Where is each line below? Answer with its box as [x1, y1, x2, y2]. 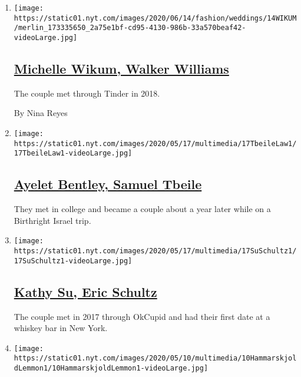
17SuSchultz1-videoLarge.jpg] [14, 256, 133, 265]
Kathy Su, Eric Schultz [14, 282, 157, 300]
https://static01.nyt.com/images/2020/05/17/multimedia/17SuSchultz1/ [14, 247, 297, 256]
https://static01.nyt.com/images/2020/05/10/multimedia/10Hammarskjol [14, 354, 297, 363]
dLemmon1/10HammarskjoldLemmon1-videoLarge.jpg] [14, 364, 209, 373]
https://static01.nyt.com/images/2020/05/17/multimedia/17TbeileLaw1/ [14, 139, 297, 148]
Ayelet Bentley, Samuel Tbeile [14, 175, 202, 193]
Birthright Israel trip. [14, 214, 91, 226]
